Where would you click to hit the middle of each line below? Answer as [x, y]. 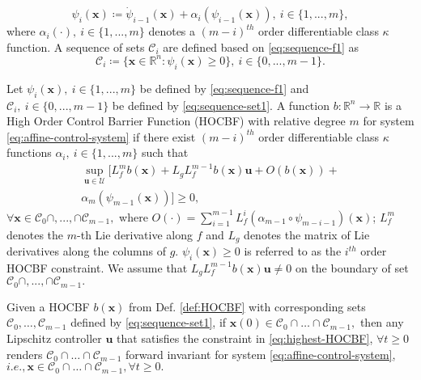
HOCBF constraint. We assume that [97, 267]
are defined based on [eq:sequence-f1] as [261, 46]
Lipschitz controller [54, 338]
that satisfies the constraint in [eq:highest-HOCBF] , [245, 338]
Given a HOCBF [48, 306]
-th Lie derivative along [135, 234]
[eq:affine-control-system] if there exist [101, 136]
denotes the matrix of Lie [307, 234]
